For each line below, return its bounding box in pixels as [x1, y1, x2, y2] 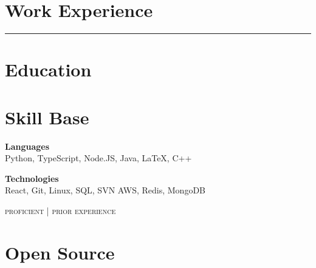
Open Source [5, 240, 115, 264]
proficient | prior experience [5, 204, 116, 216]
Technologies [5, 172, 59, 184]
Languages [5, 139, 50, 152]
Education [5, 57, 92, 82]
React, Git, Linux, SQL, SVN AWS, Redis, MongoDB [5, 184, 205, 196]
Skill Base [5, 104, 89, 129]
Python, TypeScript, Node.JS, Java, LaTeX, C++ [5, 152, 192, 164]
